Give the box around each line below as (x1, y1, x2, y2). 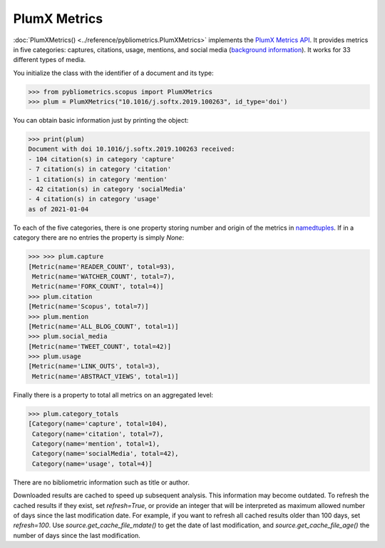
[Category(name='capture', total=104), (28, 420, 168, 428)
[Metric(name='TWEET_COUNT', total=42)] (28, 342, 171, 350)
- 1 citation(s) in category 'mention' (28, 175, 168, 183)
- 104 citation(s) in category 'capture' (28, 155, 175, 163)
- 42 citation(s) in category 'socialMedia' (28, 186, 187, 193)
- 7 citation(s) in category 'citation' (28, 165, 171, 173)
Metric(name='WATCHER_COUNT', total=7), (32, 272, 175, 280)
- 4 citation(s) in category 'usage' (28, 195, 160, 203)
